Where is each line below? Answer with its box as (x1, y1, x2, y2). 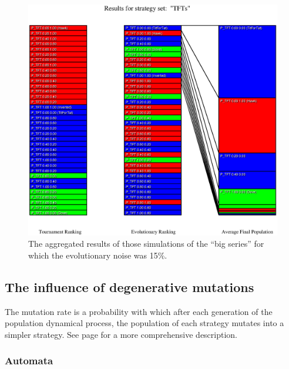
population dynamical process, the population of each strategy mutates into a (5, 317, 284, 329)
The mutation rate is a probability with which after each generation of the (5, 305, 273, 317)
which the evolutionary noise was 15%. (28, 249, 167, 261)
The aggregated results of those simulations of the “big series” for (28, 237, 264, 250)
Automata (5, 353, 53, 368)
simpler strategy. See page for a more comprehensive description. (5, 328, 238, 340)
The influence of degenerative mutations (5, 277, 254, 296)
